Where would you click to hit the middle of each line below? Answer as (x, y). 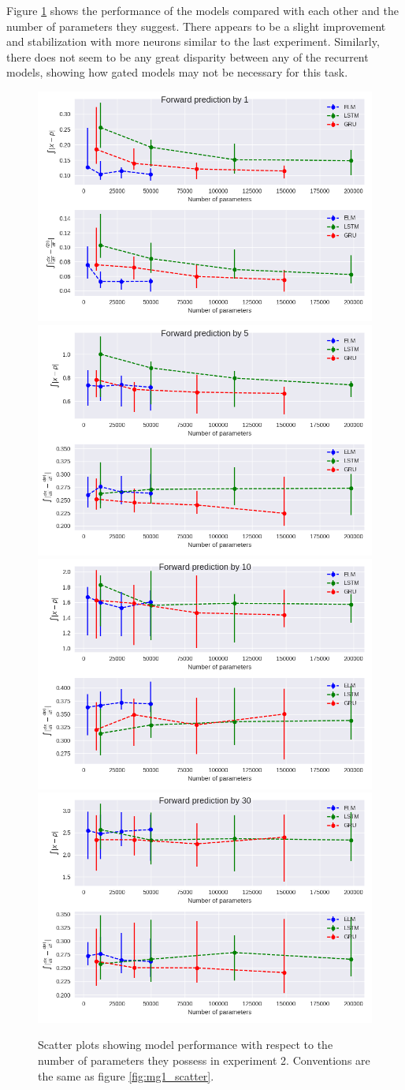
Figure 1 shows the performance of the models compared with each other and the (202, 10)
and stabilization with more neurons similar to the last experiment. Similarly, (193, 41)
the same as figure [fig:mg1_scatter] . (126, 1075)
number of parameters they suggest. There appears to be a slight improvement (196, 26)
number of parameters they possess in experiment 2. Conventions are (204, 1060)
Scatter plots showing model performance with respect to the (186, 1045)
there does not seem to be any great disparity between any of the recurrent (188, 56)
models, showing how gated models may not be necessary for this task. (177, 72)
